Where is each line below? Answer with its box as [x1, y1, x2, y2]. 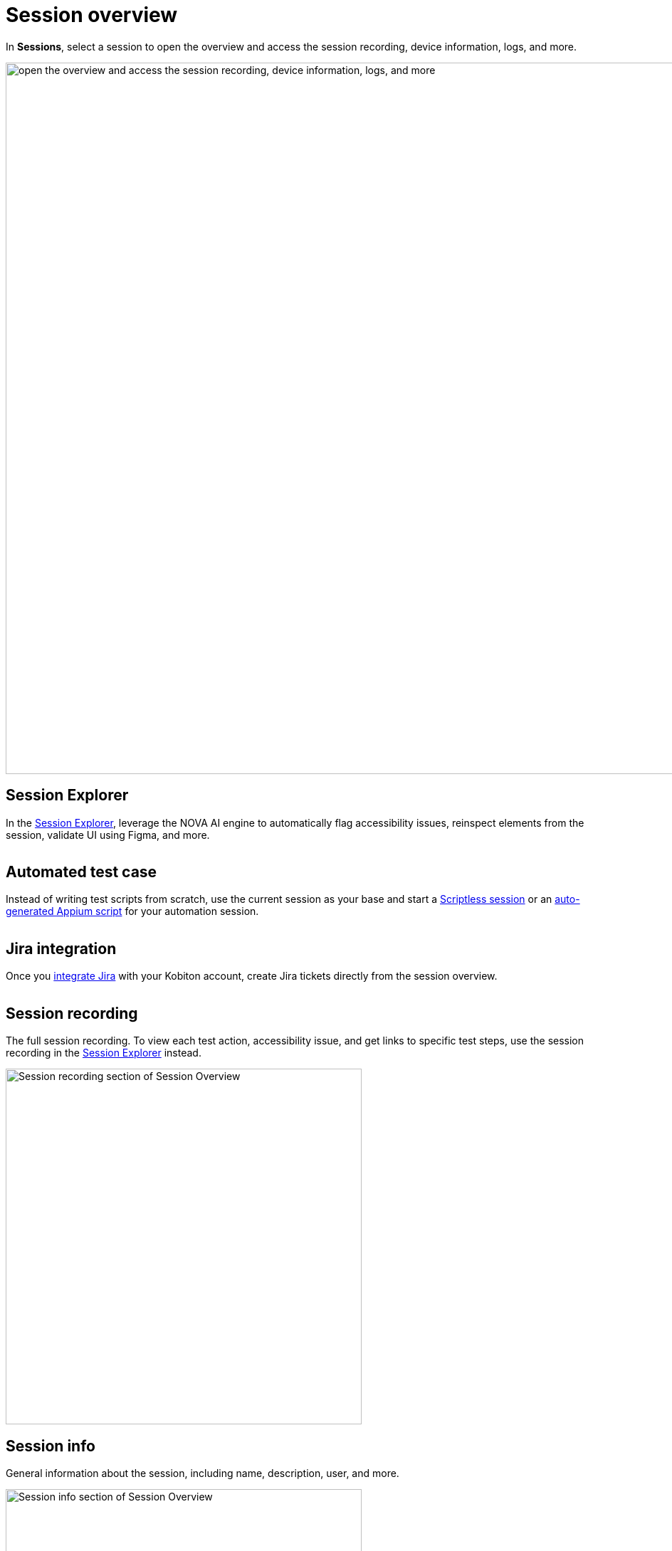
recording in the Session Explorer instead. [6, 1047, 201, 1059]
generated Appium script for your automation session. [6, 905, 259, 918]
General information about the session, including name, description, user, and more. [6, 1466, 399, 1479]
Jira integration [6, 939, 117, 958]
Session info [6, 1436, 95, 1455]
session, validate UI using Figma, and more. [6, 828, 210, 841]
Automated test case [6, 863, 157, 882]
